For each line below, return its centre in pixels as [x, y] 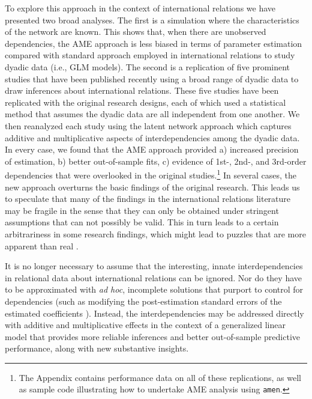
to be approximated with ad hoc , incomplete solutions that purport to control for [154, 289]
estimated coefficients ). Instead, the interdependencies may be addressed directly [154, 313]
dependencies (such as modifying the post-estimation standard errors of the [143, 301]
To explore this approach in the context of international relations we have [140, 8]
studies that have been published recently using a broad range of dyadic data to [152, 78]
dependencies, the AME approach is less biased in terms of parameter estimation [154, 43]
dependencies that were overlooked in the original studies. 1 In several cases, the [151, 174]
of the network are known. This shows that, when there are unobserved [136, 32]
